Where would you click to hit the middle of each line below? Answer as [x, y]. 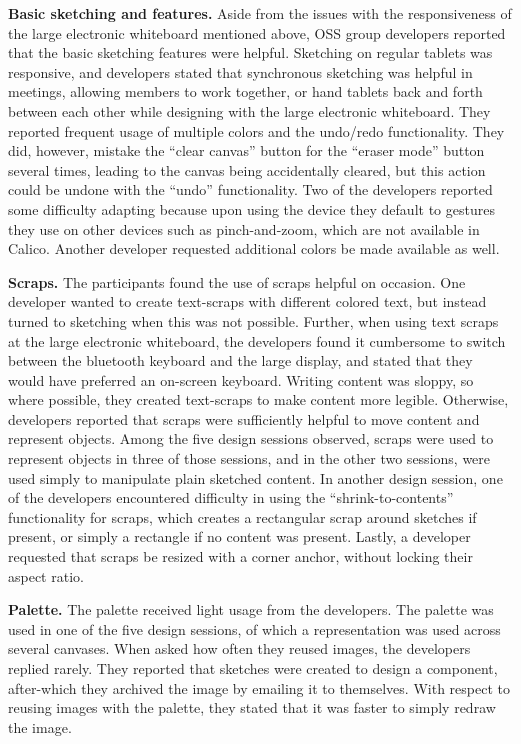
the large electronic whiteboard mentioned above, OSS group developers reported [257, 32]
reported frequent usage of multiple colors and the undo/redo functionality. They [256, 130]
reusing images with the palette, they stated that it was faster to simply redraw [252, 707]
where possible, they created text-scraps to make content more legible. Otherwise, [258, 399]
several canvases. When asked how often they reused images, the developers [239, 648]
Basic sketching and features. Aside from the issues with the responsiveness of [260, 13]
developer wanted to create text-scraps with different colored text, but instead [247, 301]
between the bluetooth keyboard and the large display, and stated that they [240, 360]
